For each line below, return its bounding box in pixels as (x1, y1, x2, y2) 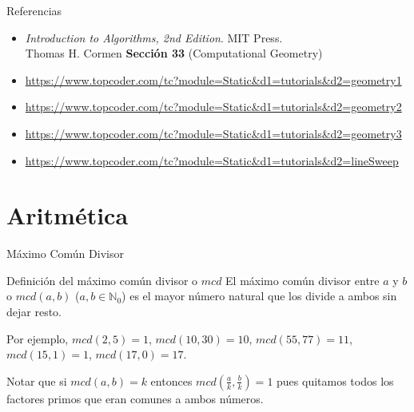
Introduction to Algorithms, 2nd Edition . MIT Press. (25, 29, 283, 46)
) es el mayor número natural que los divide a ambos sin (121, 287, 397, 304)
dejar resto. (6, 303, 62, 320)
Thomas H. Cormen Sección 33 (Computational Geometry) (25, 45, 323, 61)
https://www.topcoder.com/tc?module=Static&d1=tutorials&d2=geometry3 (25, 125, 402, 141)
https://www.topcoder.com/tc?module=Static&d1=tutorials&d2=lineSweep (25, 152, 399, 168)
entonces (150, 372, 193, 389)
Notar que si (6, 372, 67, 389)
